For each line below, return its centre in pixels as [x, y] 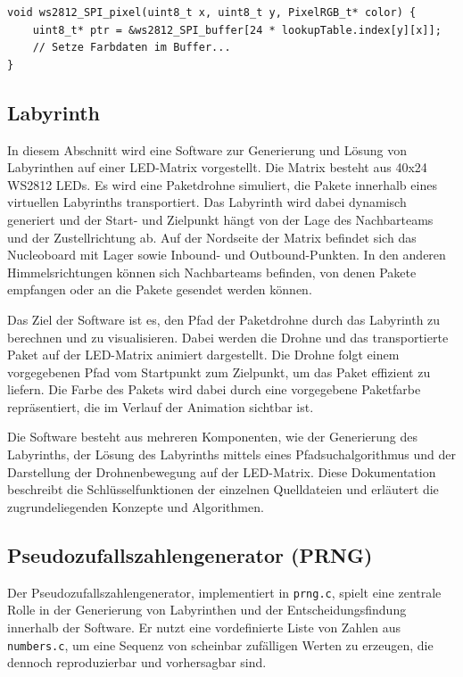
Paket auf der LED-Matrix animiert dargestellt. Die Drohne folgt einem [203, 355]
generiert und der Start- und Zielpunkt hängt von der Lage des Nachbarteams [220, 219]
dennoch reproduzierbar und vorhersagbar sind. [137, 662]
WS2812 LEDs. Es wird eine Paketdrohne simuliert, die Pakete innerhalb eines [222, 184]
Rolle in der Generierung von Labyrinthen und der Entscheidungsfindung [207, 610]
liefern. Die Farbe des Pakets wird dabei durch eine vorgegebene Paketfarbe [214, 389]
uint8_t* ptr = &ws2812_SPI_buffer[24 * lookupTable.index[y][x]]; [237, 30]
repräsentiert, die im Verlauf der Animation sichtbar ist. [161, 406]
